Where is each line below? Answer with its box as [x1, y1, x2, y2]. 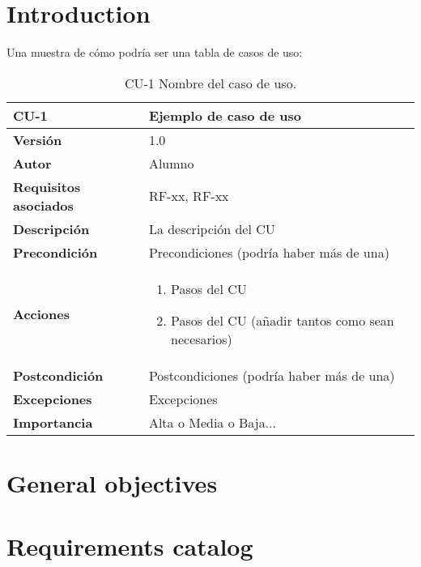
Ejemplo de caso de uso [148, 105, 301, 125]
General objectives [6, 466, 218, 499]
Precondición [13, 242, 98, 262]
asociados [13, 195, 74, 215]
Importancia [13, 412, 93, 432]
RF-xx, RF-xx [148, 186, 229, 206]
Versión [13, 130, 62, 149]
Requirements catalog [6, 530, 253, 563]
